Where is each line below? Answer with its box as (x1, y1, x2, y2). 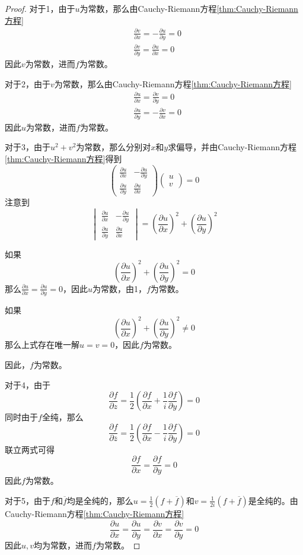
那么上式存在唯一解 (5, 338, 79, 351)
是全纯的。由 (248, 494, 298, 506)
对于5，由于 (5, 494, 50, 506)
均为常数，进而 (34, 538, 93, 551)
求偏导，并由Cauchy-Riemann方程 (168, 141, 297, 153)
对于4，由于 (5, 378, 50, 391)
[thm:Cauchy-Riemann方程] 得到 (5, 153, 122, 164)
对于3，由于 (5, 141, 50, 153)
